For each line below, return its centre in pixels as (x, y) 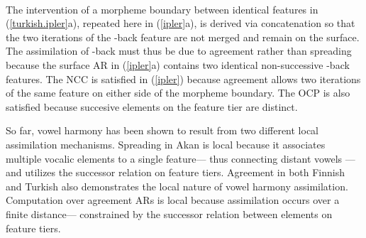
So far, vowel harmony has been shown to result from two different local (162, 130)
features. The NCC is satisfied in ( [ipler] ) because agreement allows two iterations (183, 79)
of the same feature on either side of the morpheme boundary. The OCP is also (178, 93)
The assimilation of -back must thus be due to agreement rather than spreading (179, 51)
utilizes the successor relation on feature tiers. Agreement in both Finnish (185, 172)
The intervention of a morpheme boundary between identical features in (162, 9)
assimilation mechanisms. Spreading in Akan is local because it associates (166, 144)
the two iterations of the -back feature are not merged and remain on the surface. (183, 37)
